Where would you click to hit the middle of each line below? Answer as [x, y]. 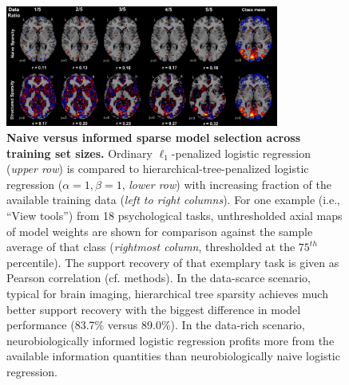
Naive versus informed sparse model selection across [153, 137]
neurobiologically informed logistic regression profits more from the [171, 340]
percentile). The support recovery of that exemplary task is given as [173, 262]
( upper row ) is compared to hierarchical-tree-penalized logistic [158, 169]
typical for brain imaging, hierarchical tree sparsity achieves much [167, 293]
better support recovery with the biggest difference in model [154, 309]
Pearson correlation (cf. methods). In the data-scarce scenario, [159, 278]
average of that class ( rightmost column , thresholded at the [151, 247]
